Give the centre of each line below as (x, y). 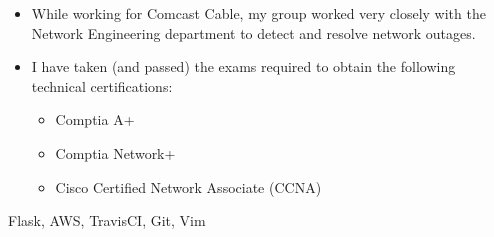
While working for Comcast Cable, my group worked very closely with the (258, 13)
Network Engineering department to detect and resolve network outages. (253, 32)
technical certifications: (102, 85)
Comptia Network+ (115, 152)
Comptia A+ (95, 119)
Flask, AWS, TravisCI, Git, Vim (107, 220)
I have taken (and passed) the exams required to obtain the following (243, 66)
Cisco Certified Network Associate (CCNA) (188, 186)
